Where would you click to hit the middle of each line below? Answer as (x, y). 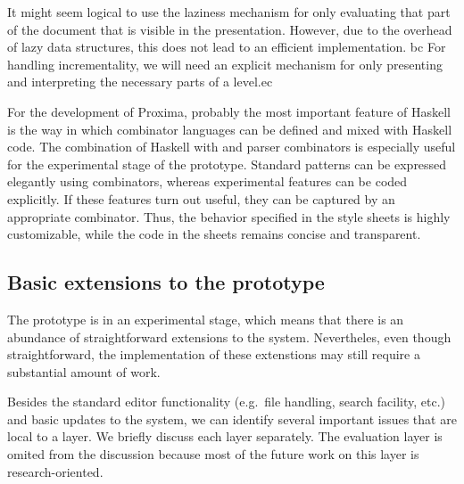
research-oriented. (55, 471)
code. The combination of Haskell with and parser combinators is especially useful (232, 147)
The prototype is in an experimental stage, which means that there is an (206, 319)
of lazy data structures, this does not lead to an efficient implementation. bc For (227, 47)
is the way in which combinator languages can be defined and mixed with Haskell (230, 129)
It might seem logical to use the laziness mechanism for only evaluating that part (229, 12)
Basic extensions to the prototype (166, 282)
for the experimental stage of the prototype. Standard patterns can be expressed (227, 164)
